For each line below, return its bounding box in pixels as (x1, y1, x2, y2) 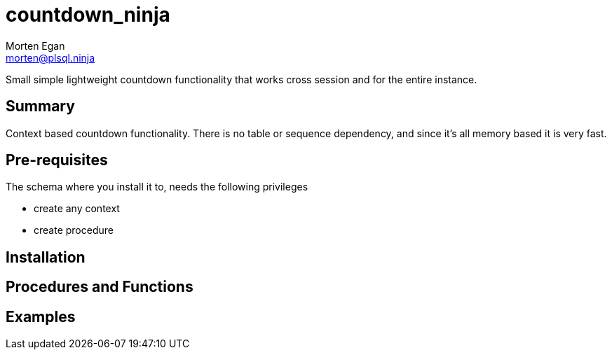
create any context (34, 202, 120, 215)
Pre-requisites (6, 151, 108, 169)
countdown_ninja (6, 3, 170, 27)
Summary (6, 97, 75, 116)
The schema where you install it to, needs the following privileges (6, 181, 308, 193)
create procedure (34, 224, 114, 237)
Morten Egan (6, 39, 65, 52)
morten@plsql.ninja (6, 51, 95, 64)
